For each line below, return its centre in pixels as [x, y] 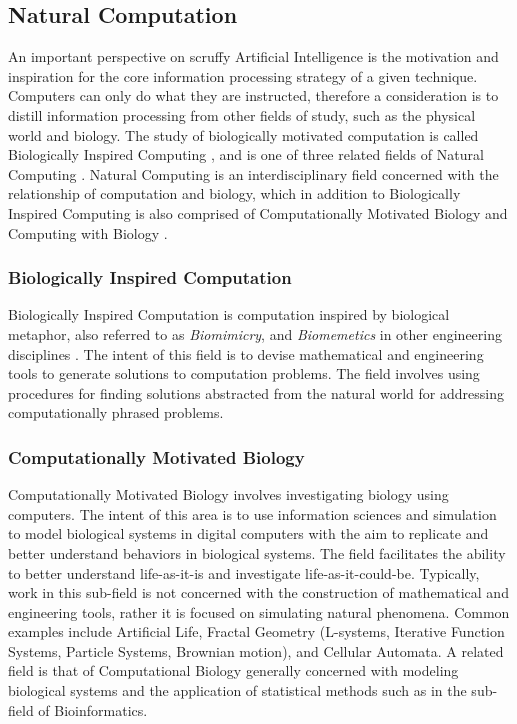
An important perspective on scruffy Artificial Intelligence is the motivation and [253, 56]
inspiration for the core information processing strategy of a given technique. [243, 75]
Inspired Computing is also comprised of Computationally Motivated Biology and [258, 212]
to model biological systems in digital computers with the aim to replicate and [248, 533]
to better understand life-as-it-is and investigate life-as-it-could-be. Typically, [244, 572]
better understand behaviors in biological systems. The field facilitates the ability [257, 552]
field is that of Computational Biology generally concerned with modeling [233, 670]
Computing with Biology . [88, 232]
